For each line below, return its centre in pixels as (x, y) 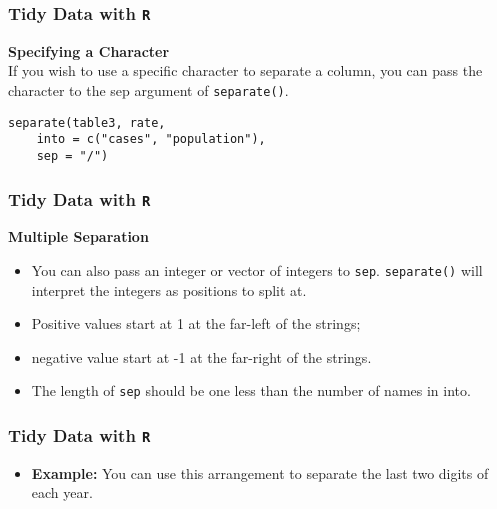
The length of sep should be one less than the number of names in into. (251, 390)
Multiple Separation (78, 236)
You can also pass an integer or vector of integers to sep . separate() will (257, 269)
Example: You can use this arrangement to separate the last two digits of (260, 472)
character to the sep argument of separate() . (148, 89)
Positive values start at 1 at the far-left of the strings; (196, 323)
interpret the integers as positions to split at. (169, 289)
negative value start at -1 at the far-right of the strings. (201, 356)
